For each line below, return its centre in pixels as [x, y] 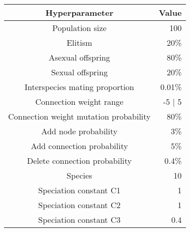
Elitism [80, 42]
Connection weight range [79, 101]
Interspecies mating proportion [79, 87]
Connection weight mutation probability [80, 116]
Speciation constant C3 [80, 220]
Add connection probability [79, 146]
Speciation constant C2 [80, 205]
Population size [79, 28]
